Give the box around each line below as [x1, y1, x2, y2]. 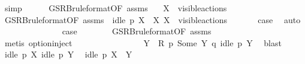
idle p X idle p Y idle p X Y [4, 48, 132, 60]
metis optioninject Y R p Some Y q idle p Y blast [4, 36, 282, 49]
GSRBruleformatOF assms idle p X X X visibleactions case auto [4, 13, 301, 25]
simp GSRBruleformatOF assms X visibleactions [4, 2, 227, 14]
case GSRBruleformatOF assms [62, 25, 212, 37]
